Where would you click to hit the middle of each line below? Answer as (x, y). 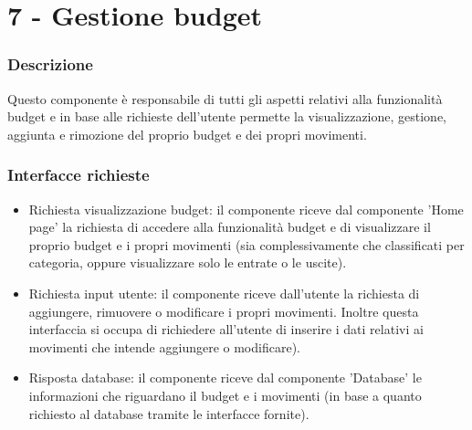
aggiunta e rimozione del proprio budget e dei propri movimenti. (187, 134)
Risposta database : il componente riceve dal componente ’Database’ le (225, 378)
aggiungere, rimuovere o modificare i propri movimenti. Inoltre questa (224, 311)
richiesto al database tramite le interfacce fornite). (169, 413)
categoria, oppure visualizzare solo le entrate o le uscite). (188, 262)
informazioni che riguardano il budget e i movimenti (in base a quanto (225, 395)
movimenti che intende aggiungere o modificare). (164, 346)
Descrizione (50, 64)
